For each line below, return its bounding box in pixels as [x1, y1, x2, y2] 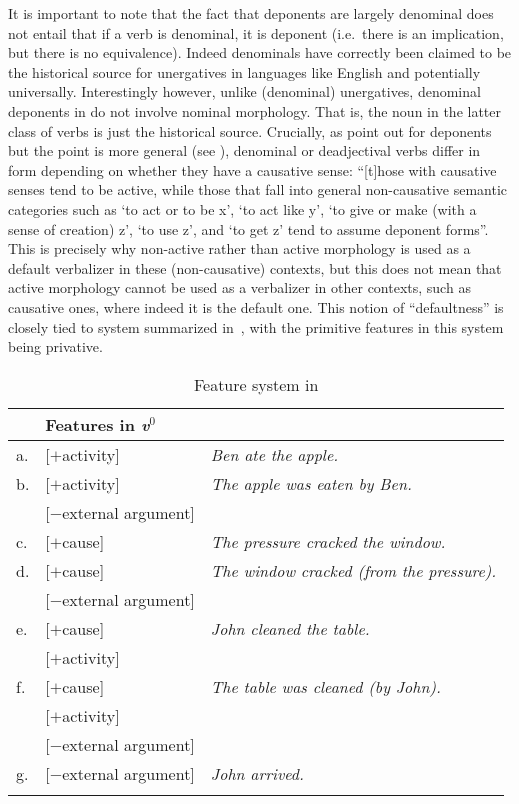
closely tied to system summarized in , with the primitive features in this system [8, 316, 504, 337]
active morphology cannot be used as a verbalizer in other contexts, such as [8, 277, 471, 298]
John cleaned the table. [210, 616, 370, 640]
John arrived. [210, 761, 304, 785]
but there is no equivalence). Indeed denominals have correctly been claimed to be [8, 42, 512, 63]
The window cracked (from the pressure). [210, 558, 497, 582]
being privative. [8, 336, 103, 357]
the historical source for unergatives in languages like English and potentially [8, 61, 481, 82]
